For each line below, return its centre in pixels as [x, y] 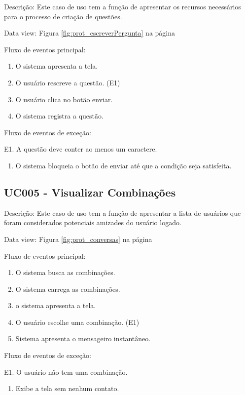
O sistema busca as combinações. [65, 272]
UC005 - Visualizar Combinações [90, 192]
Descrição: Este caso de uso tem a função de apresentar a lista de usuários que [122, 213]
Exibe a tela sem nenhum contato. [67, 388]
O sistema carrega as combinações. [68, 289]
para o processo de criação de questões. [63, 16]
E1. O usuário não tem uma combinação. [66, 372]
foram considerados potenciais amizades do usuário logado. [93, 222]
